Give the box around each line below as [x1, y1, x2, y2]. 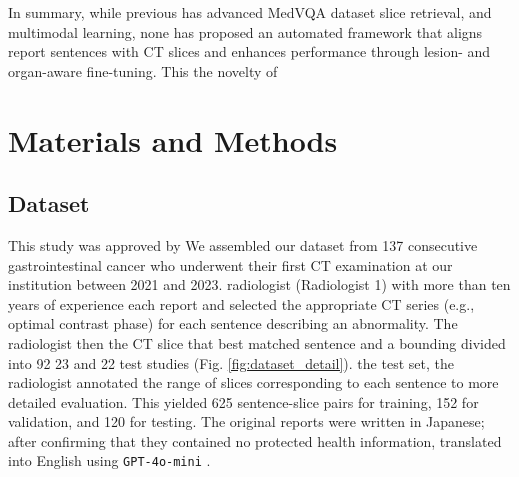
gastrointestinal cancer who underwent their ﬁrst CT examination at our [8, 254, 453, 275]
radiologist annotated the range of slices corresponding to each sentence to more [8, 372, 499, 393]
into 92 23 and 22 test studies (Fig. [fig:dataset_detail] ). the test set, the [8, 352, 454, 373]
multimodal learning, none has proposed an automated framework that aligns [8, 21, 483, 42]
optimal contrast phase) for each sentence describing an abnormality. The [8, 313, 458, 334]
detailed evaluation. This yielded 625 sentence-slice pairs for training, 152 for [8, 391, 479, 412]
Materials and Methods [8, 119, 338, 160]
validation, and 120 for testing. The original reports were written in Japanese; [8, 411, 485, 432]
